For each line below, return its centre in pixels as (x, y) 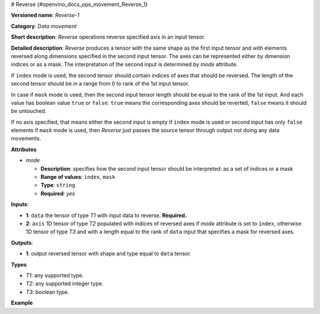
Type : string (58, 185)
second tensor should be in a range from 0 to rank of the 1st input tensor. (100, 84)
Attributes (24, 149)
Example (22, 303)
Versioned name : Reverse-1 (45, 15)
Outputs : (22, 242)
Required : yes (58, 193)
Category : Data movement (44, 26)
